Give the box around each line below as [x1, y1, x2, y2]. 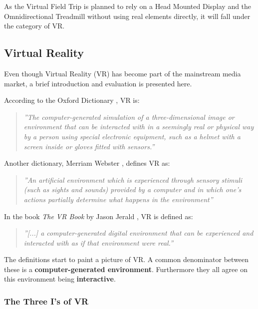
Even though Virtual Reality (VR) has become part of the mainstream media [4, 68, 241, 78]
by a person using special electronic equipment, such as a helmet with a [23, 131, 241, 141]
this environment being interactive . [4, 274, 116, 284]
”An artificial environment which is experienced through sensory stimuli [23, 174, 243, 185]
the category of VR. [4, 20, 65, 31]
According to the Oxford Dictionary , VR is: [4, 95, 140, 105]
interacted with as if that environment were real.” [23, 237, 173, 248]
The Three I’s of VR [4, 295, 89, 307]
